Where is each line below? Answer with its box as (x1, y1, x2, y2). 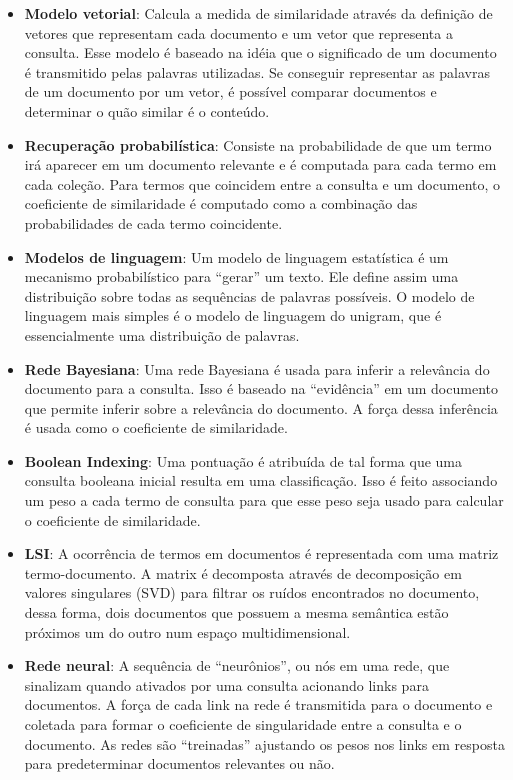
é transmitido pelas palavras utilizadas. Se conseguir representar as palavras (24, 61, 491, 82)
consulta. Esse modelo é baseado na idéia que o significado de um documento (24, 42, 497, 63)
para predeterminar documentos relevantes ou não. (24, 753, 335, 774)
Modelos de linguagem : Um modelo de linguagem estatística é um (24, 246, 449, 267)
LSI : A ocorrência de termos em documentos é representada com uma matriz (24, 543, 499, 564)
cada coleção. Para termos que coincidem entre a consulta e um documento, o (24, 173, 501, 194)
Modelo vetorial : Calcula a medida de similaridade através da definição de (24, 3, 493, 23)
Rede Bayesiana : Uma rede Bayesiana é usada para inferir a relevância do (24, 358, 490, 379)
